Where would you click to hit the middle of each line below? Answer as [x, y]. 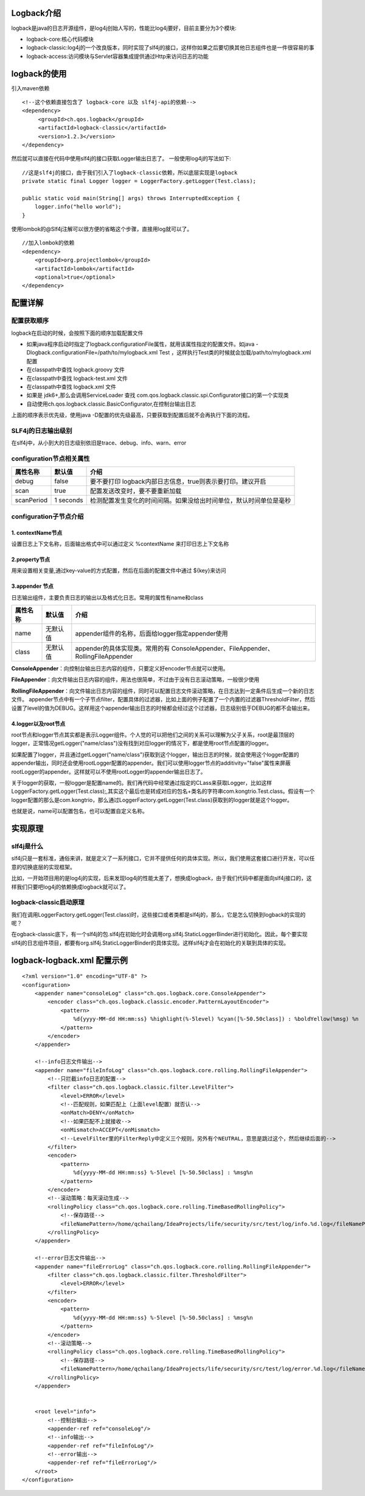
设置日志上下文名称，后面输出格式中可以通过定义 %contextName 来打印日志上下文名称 [120, 543]
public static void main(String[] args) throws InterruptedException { [131, 198]
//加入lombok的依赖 [48, 243]
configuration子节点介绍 [47, 517]
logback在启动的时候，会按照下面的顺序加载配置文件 [77, 333]
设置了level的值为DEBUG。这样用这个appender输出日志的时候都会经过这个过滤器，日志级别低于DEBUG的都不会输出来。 [162, 708]
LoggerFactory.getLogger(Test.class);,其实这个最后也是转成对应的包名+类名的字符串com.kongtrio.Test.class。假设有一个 [163, 791]
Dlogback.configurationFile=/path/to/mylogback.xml [92, 353]
